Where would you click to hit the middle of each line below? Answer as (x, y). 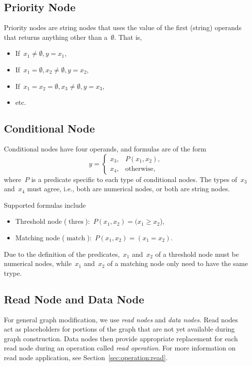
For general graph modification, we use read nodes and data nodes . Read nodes (121, 319)
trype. (13, 273)
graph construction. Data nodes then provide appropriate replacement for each (121, 338)
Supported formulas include (45, 205)
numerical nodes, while (38, 263)
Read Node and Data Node (74, 299)
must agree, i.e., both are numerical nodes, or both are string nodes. (128, 189)
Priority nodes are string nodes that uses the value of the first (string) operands (123, 27)
